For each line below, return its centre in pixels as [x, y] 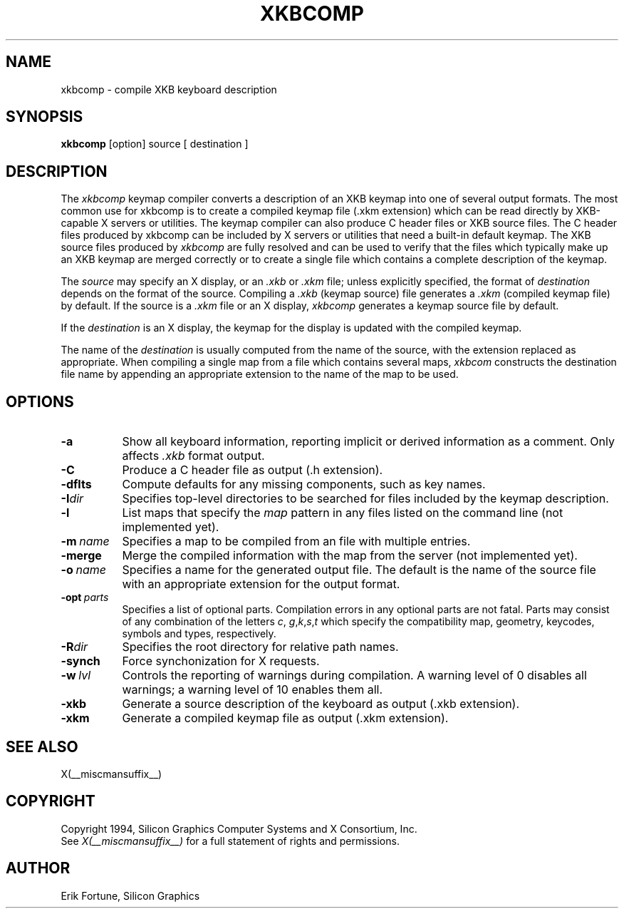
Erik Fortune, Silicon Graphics [130, 895]
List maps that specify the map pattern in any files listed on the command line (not [343, 513]
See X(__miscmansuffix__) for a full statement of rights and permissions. [230, 841]
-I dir [72, 499]
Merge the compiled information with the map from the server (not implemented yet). [350, 556]
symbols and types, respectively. [199, 634]
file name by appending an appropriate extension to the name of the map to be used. [260, 374]
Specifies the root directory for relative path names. [260, 647]
